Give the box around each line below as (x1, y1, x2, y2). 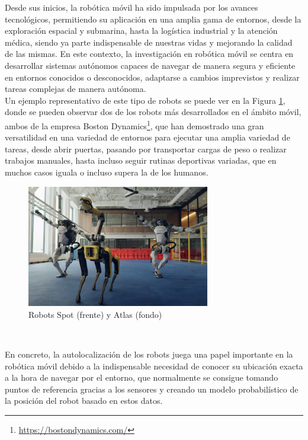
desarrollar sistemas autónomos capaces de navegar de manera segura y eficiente (5, 59, 296, 71)
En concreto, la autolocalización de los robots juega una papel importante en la (5, 347, 293, 360)
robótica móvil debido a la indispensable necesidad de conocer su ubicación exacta (5, 359, 303, 372)
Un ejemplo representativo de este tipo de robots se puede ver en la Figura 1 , (5, 94, 285, 106)
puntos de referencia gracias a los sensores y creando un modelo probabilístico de (5, 382, 299, 395)
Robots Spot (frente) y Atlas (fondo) (28, 308, 162, 320)
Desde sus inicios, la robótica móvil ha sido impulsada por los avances (5, 1, 258, 13)
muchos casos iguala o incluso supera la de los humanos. (5, 165, 208, 178)
